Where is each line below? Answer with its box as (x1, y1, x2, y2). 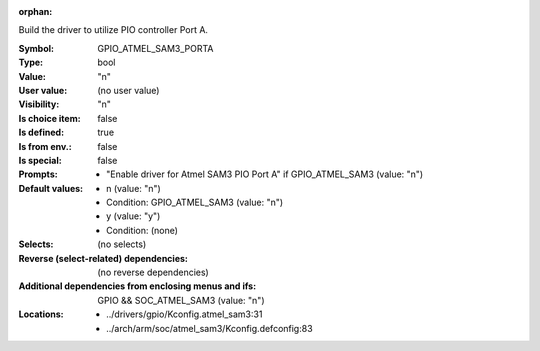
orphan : (18, 6, 53, 17)
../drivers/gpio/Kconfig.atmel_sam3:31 (106, 308, 263, 320)
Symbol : (18, 42, 55, 54)
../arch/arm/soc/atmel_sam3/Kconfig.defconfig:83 (106, 322, 314, 334)
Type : (18, 56, 44, 69)
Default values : (18, 182, 84, 194)
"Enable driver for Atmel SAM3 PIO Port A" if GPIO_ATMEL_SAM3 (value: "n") (106, 168, 424, 180)
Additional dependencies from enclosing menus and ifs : (18, 280, 257, 292)
